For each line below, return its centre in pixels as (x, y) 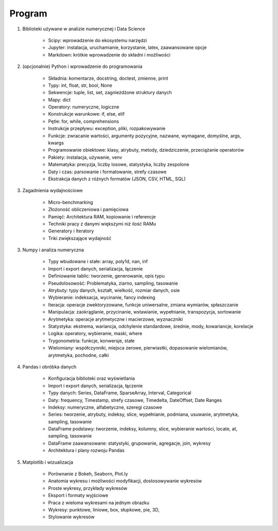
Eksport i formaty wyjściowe (78, 496)
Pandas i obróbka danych (49, 367)
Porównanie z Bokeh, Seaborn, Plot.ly (88, 474)
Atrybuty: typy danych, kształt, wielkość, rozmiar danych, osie (114, 290)
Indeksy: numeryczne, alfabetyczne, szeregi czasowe (105, 407)
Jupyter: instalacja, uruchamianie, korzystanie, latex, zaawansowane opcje (127, 48)
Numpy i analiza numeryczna (53, 250)
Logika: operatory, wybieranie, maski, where (95, 334)
